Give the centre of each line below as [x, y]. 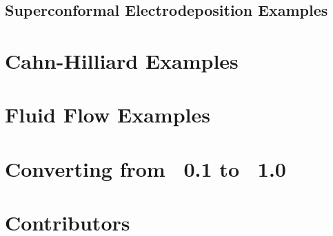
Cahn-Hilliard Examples [122, 60]
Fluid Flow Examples [108, 115]
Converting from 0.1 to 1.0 [145, 168]
